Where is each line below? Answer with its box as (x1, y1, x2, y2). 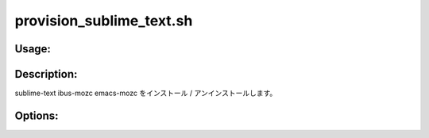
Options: (14, 109, 59, 122)
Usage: (14, 42, 52, 56)
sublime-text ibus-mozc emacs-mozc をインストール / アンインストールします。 (14, 88, 277, 98)
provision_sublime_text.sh (14, 12, 193, 29)
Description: (14, 67, 78, 81)
